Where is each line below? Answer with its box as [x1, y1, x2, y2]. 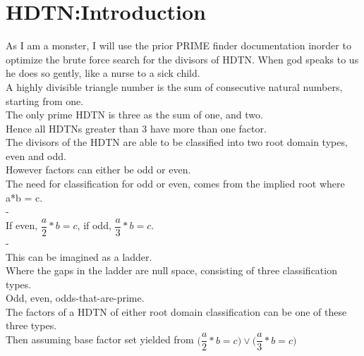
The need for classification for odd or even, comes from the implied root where [6, 176, 345, 191]
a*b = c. [6, 190, 43, 204]
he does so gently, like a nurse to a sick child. [6, 66, 200, 80]
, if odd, [77, 218, 111, 233]
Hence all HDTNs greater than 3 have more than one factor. [6, 121, 267, 135]
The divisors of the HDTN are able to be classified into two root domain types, [6, 135, 348, 149]
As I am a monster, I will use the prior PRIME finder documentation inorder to [6, 38, 351, 53]
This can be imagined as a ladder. [6, 249, 152, 264]
